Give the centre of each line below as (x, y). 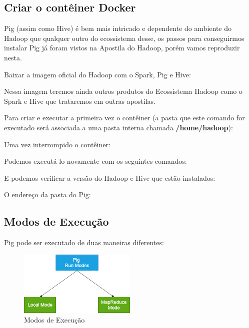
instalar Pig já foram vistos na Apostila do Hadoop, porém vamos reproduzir (122, 48)
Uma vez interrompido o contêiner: (57, 144)
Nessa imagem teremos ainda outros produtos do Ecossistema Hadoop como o (123, 91)
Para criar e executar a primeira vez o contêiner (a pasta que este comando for (124, 118)
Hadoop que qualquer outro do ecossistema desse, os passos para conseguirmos (124, 38)
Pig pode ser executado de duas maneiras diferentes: (84, 242)
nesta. (13, 57)
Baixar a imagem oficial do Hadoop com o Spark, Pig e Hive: (97, 74)
